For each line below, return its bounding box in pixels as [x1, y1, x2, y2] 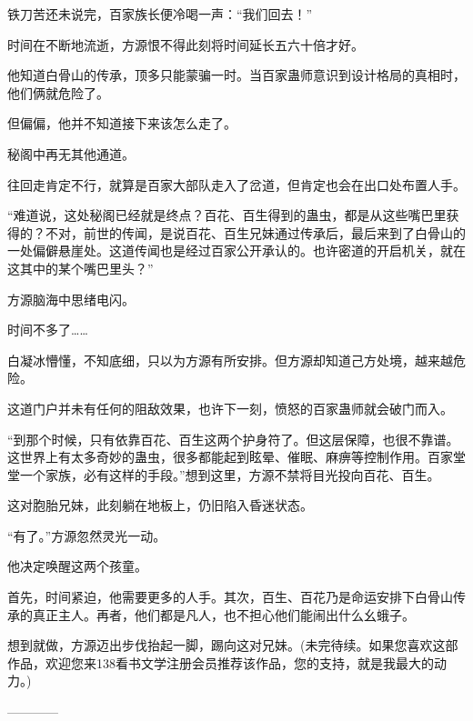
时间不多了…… [7, 320, 88, 339]
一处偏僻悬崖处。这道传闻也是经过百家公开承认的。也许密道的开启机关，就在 [7, 241, 466, 260]
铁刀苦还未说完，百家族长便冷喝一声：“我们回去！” [7, 5, 313, 23]
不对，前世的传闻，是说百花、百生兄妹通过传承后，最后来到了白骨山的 [45, 223, 466, 242]
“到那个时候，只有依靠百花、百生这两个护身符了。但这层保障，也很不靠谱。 [7, 429, 459, 448]
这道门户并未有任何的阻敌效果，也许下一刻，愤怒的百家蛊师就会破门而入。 [7, 398, 453, 417]
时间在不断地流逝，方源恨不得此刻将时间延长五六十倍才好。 [7, 35, 364, 54]
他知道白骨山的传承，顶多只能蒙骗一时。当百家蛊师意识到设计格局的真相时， [7, 65, 466, 85]
